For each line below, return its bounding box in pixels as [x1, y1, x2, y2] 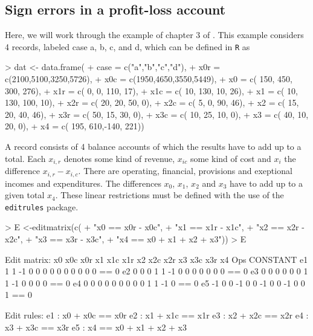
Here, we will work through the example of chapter [5, 28, 193, 41]
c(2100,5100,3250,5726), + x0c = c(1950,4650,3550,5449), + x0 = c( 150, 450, [5, 73, 292, 85]
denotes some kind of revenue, [63, 152, 175, 164]
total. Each [5, 152, 46, 164]
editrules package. [5, 200, 79, 213]
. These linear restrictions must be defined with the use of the [55, 189, 284, 201]
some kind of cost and [190, 152, 271, 164]
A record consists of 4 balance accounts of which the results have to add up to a [5, 140, 302, 153]
